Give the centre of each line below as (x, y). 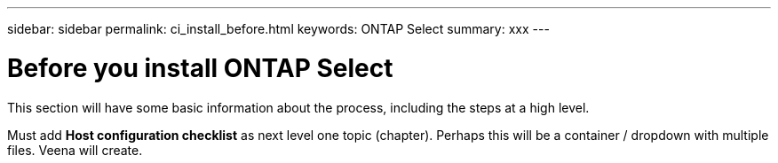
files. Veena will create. (75, 150)
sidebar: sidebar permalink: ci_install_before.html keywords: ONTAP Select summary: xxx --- (278, 29)
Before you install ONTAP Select (200, 68)
